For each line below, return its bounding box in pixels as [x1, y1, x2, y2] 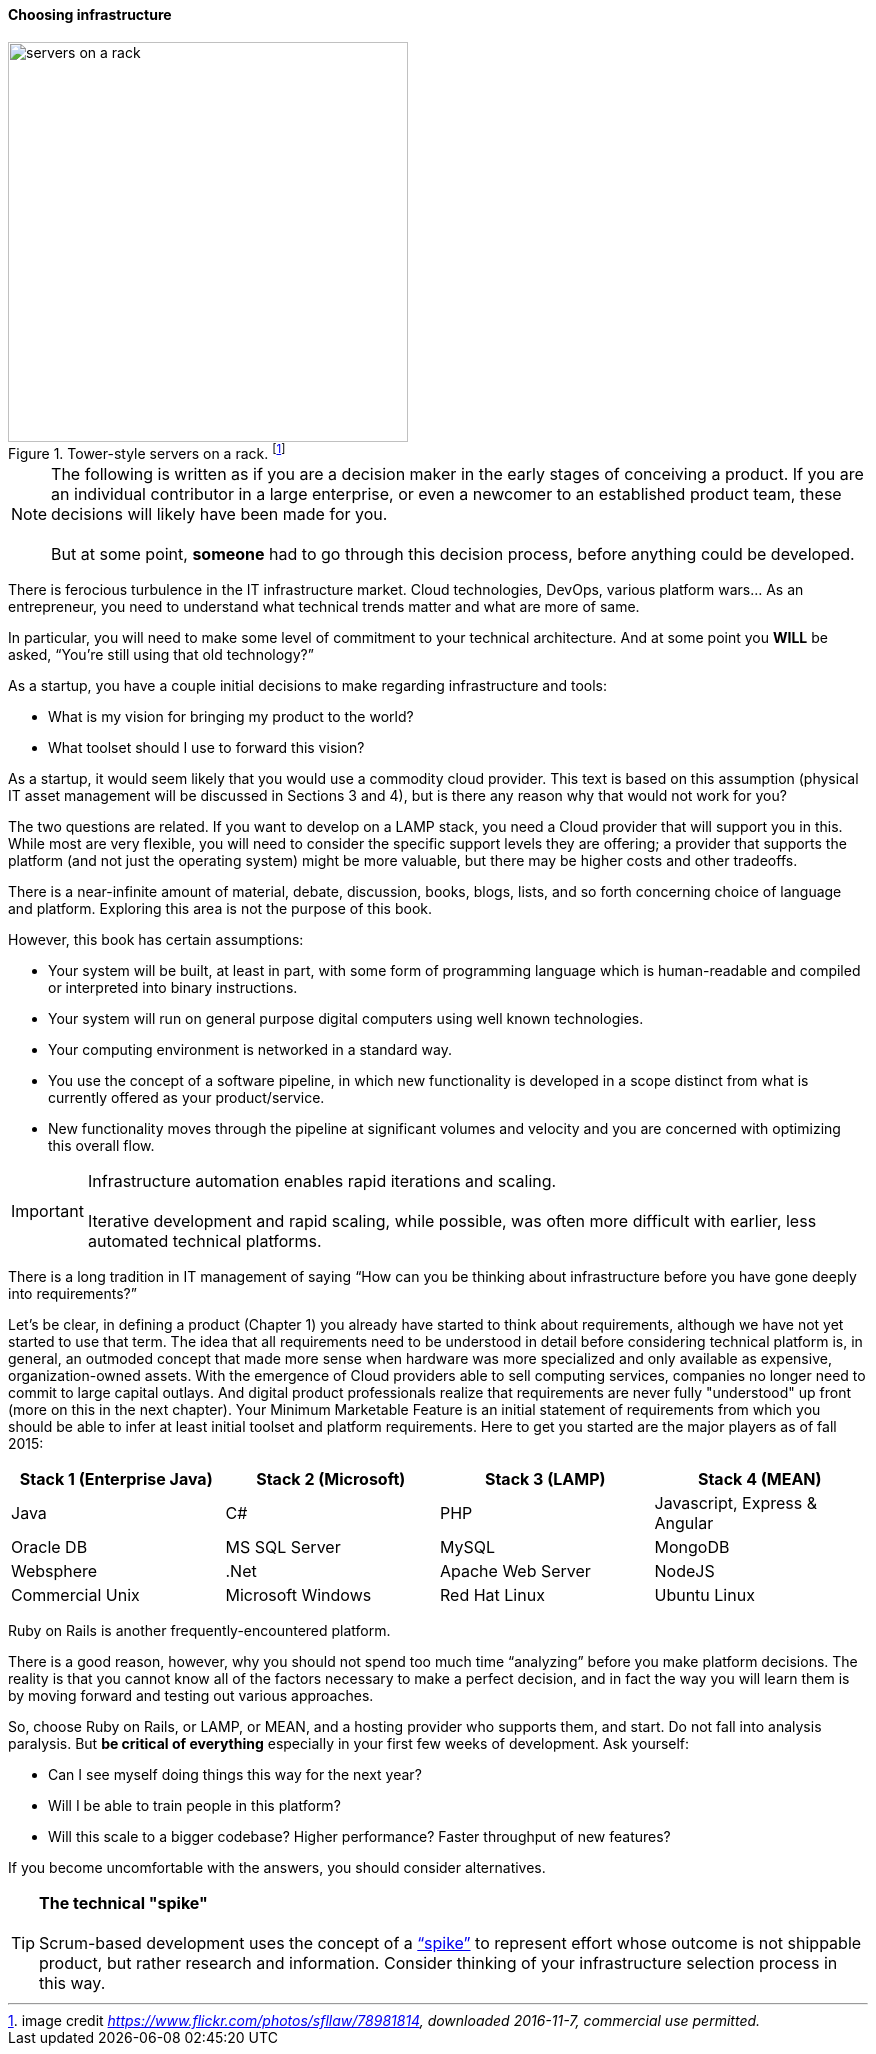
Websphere [11, 1561, 98, 1582]
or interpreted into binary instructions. [48, 979, 298, 997]
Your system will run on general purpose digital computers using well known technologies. [48, 1010, 644, 1028]
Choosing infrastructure [8, 6, 172, 23]
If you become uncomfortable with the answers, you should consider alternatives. [8, 1859, 546, 1877]
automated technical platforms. [87, 1231, 322, 1252]
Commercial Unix [11, 1585, 140, 1606]
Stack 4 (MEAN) [697, 1469, 822, 1490]
